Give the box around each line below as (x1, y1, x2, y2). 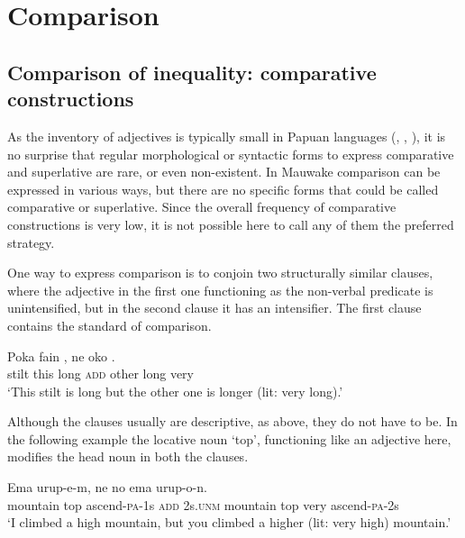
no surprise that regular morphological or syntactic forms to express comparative (7, 144, 454, 163)
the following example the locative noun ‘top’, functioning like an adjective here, (7, 429, 451, 448)
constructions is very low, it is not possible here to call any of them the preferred (7, 214, 454, 233)
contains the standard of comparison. (7, 315, 212, 334)
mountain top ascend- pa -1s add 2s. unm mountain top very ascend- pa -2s (7, 495, 399, 514)
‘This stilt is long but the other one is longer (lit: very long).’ (7, 381, 343, 400)
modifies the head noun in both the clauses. (7, 447, 249, 466)
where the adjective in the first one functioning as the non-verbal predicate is (7, 280, 433, 299)
